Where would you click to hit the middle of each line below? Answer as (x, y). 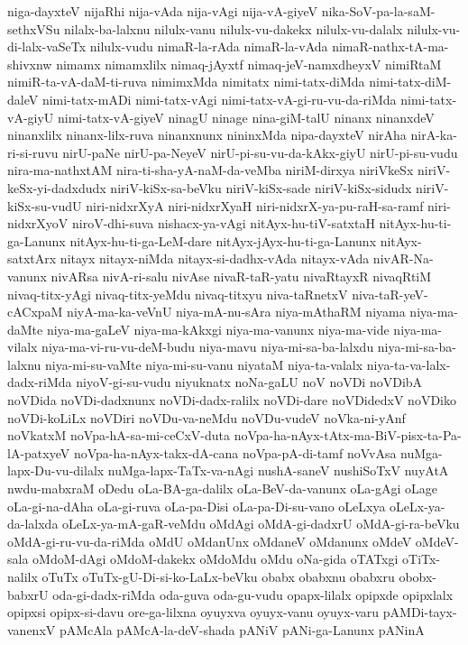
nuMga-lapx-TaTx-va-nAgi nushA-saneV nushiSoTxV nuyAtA (278, 470)
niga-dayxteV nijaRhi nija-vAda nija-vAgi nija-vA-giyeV (163, 11)
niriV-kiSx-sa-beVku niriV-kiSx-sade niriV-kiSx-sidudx (261, 187)
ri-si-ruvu (33, 152)
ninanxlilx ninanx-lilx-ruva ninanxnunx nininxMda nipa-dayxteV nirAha (207, 135)
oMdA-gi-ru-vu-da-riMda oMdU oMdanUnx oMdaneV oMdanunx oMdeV (210, 541)
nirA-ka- (434, 135)
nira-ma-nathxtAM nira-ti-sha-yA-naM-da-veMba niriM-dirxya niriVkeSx (211, 170)
